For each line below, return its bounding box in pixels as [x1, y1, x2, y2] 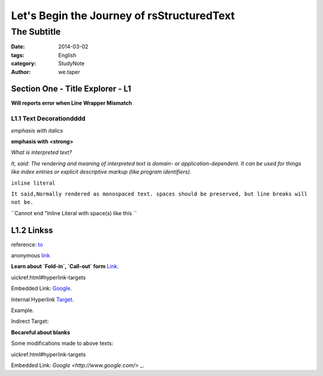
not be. [11, 199, 34, 206]
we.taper [58, 68, 80, 75]
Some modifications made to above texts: [11, 340, 114, 347]
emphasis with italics [11, 127, 63, 134]
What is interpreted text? [11, 149, 72, 156]
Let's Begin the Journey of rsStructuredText [11, 9, 235, 22]
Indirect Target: [11, 317, 49, 325]
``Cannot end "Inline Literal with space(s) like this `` [11, 209, 137, 216]
